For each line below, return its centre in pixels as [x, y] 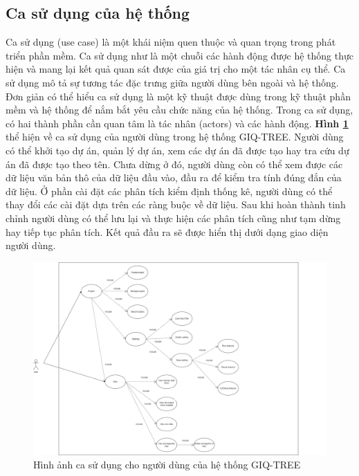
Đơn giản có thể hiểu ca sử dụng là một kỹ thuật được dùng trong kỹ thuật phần [178, 96]
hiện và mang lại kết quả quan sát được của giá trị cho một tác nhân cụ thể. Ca [176, 69]
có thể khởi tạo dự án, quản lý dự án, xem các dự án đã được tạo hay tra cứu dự [177, 150]
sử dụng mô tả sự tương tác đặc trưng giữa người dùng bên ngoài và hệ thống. [172, 82]
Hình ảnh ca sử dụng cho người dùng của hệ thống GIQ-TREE [167, 465]
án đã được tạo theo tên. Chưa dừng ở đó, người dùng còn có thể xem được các [174, 164]
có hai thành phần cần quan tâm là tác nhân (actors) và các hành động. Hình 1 [177, 123]
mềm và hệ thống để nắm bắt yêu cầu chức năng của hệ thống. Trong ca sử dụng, [179, 110]
